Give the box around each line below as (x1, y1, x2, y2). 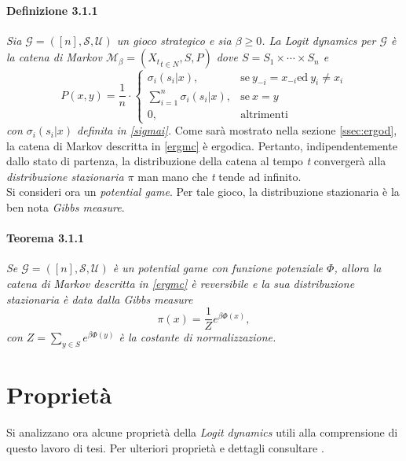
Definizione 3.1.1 (6, 2, 98, 18)
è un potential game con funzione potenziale (112, 260, 324, 276)
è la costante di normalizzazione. (119, 329, 276, 345)
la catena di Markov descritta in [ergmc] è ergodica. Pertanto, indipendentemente (6, 137, 397, 153)
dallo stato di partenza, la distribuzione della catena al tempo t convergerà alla (6, 153, 386, 169)
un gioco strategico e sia (116, 31, 232, 48)
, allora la (334, 260, 382, 276)
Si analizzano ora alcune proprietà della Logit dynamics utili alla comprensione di (6, 424, 398, 441)
